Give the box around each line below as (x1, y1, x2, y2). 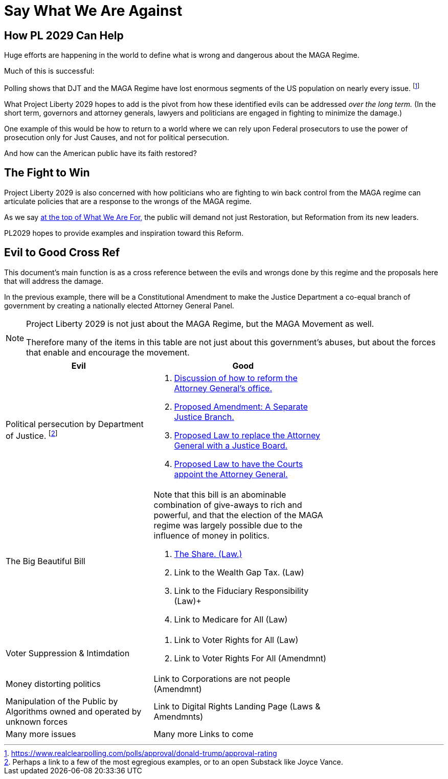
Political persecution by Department (6, 418, 144, 429)
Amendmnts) (153, 711, 204, 722)
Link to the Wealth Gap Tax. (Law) (174, 567, 304, 577)
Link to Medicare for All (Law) (174, 614, 288, 625)
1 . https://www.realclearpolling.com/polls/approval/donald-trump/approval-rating (4, 748, 277, 758)
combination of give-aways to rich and (153, 499, 302, 510)
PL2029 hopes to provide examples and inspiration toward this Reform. (4, 228, 243, 237)
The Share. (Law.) (174, 548, 242, 559)
